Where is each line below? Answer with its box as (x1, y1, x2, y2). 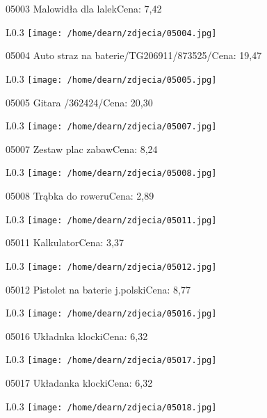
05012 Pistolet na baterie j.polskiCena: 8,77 (6, 282, 191, 296)
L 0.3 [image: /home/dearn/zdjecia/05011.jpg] (6, 211, 217, 226)
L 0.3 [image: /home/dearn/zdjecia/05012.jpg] (6, 258, 217, 273)
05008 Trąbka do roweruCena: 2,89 (6, 188, 154, 202)
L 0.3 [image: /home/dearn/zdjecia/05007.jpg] (6, 118, 217, 133)
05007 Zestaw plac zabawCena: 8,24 (6, 141, 158, 156)
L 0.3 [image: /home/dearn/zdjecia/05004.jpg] (6, 24, 217, 39)
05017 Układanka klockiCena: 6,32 (6, 376, 153, 389)
